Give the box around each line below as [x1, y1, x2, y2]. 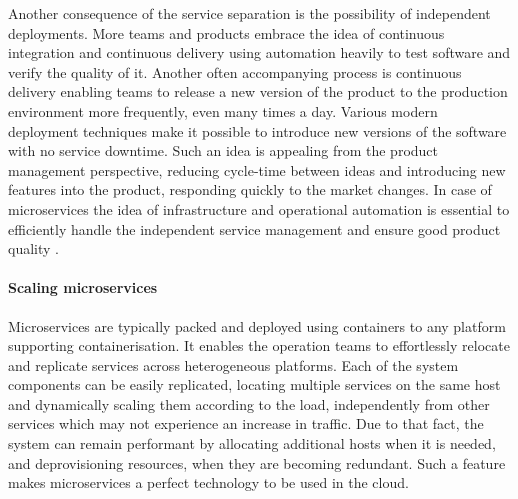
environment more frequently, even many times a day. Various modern [8, 100, 438, 121]
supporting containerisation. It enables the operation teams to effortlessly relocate [8, 335, 510, 356]
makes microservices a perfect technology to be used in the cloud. [8, 472, 409, 493]
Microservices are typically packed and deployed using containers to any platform [8, 315, 506, 336]
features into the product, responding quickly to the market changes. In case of [8, 179, 492, 200]
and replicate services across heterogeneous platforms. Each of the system [8, 354, 459, 375]
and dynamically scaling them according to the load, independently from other [8, 393, 490, 414]
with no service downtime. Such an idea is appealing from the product [8, 140, 439, 161]
